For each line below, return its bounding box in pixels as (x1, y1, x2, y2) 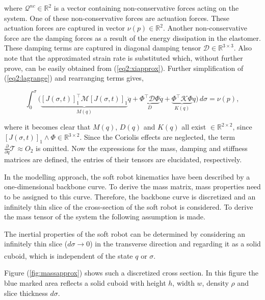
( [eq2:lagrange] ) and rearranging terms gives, (4, 72, 144, 83)
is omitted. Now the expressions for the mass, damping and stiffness (36, 142, 248, 153)
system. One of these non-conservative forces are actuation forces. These (4, 12, 230, 23)
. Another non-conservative (163, 22, 247, 33)
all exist (181, 121, 206, 132)
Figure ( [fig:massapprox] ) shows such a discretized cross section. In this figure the (4, 267, 258, 278)
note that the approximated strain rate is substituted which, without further (4, 52, 243, 63)
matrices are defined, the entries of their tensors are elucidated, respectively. (4, 154, 242, 165)
